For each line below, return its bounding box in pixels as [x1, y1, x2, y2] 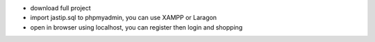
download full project [30, 4, 92, 12]
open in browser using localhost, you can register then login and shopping [30, 23, 243, 31]
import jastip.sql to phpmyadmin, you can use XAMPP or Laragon [30, 14, 217, 22]
